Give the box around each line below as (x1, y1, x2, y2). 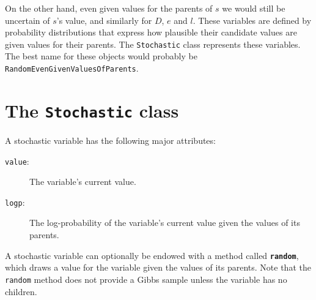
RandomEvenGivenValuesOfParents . (5, 62, 139, 75)
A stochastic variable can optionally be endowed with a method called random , (5, 249, 299, 261)
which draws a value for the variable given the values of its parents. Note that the (5, 261, 311, 274)
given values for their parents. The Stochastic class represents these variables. (5, 37, 301, 50)
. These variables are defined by (193, 13, 312, 26)
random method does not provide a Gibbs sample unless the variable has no (5, 272, 287, 285)
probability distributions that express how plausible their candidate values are (5, 26, 297, 39)
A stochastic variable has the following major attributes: (5, 133, 216, 146)
